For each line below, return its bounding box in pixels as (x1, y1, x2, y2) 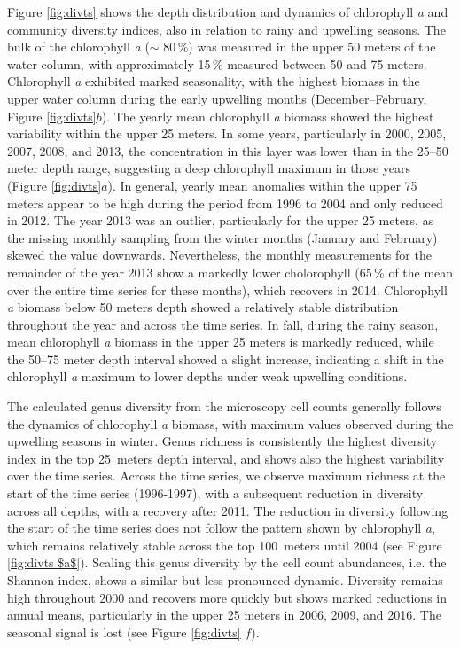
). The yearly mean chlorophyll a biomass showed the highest (101, 106, 434, 125)
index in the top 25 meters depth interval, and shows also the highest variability (7, 449, 445, 467)
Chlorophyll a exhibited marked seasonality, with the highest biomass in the (7, 72, 420, 90)
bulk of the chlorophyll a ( (7, 37, 150, 56)
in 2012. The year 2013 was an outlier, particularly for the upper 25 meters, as (7, 211, 434, 230)
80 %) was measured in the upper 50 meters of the (163, 37, 436, 56)
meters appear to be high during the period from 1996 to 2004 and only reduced (7, 193, 443, 212)
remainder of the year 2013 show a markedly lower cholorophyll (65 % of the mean (7, 262, 454, 281)
